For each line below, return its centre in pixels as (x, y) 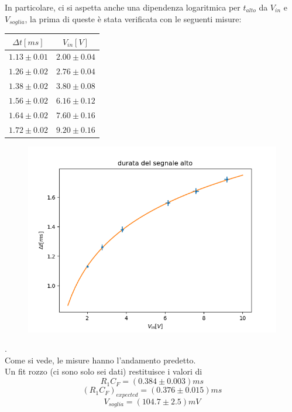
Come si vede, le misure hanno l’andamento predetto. (100, 360)
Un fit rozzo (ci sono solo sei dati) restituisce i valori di (104, 371)
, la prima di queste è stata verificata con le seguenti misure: (133, 18)
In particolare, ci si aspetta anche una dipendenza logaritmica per (123, 7)
